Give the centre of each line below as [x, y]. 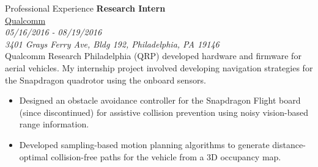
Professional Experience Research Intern [85, 8]
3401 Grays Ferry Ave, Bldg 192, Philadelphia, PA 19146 [112, 44]
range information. [54, 124]
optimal [34, 156]
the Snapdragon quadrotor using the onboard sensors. [105, 80]
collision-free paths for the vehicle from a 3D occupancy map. [166, 156]
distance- [289, 144]
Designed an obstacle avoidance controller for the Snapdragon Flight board [160, 100]
